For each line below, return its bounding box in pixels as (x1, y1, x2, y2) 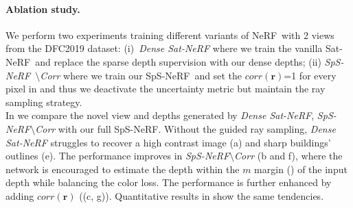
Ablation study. (5, 1, 80, 16)
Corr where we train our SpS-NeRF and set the (40, 68, 242, 82)
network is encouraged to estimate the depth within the (5, 161, 240, 176)
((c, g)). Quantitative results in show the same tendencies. (79, 188, 324, 203)
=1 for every (284, 68, 337, 82)
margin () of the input (254, 161, 348, 176)
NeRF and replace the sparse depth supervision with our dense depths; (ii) (5, 54, 321, 68)
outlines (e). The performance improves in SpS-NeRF (5, 148, 230, 163)
